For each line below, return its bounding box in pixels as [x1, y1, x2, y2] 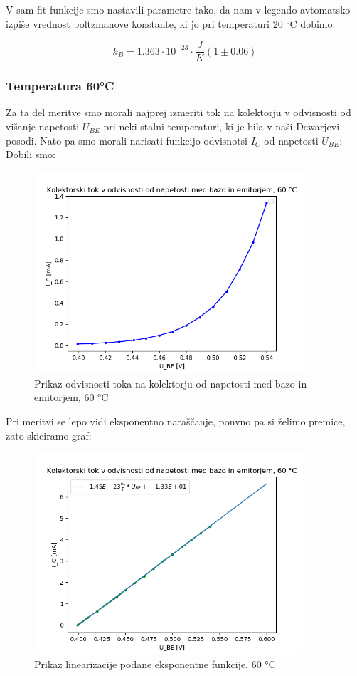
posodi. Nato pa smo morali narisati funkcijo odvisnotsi [6, 132, 248, 147]
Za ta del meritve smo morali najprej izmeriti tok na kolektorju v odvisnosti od [6, 105, 351, 120]
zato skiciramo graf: [6, 427, 92, 442]
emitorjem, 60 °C [34, 390, 109, 405]
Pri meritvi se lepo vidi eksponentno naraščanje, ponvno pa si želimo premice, [6, 414, 346, 429]
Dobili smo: [6, 147, 55, 162]
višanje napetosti [6, 119, 80, 134]
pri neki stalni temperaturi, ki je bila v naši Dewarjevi [103, 119, 340, 134]
